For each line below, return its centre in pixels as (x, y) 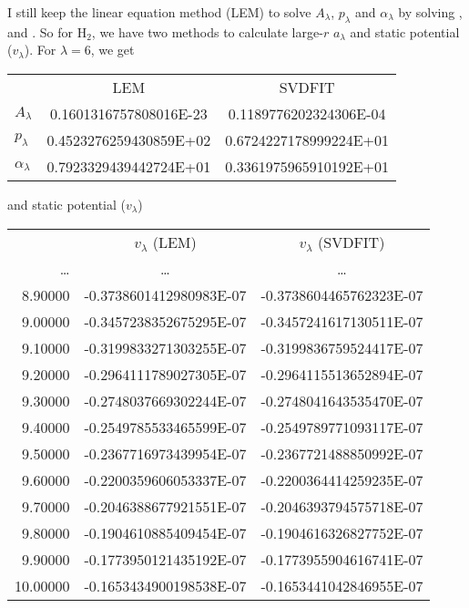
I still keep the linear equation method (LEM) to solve (159, 12)
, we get (112, 50)
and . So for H (47, 31)
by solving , (430, 12)
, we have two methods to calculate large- (207, 31)
